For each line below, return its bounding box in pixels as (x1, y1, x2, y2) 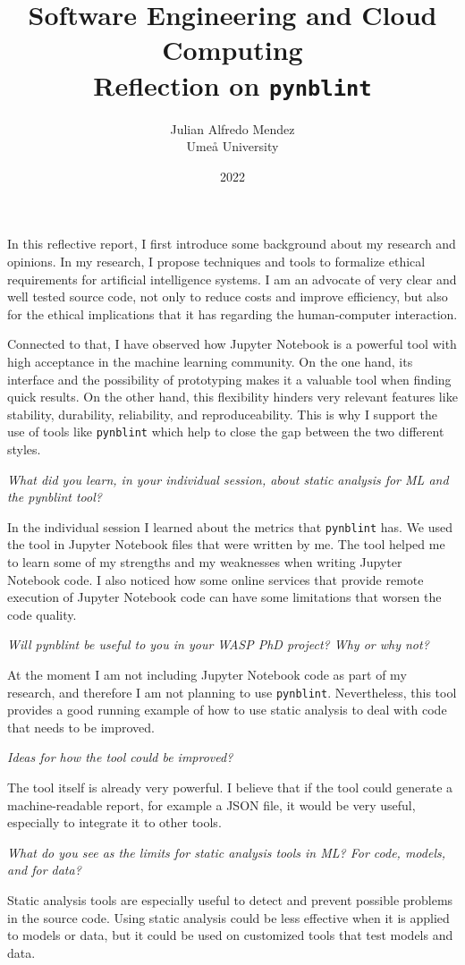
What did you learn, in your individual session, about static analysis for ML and (7, 470, 449, 488)
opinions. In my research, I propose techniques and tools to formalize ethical (7, 252, 426, 270)
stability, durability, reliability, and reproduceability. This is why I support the (7, 404, 437, 423)
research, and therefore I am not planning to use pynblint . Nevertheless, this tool (7, 682, 457, 701)
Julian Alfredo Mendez (170, 119, 295, 138)
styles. (7, 440, 41, 458)
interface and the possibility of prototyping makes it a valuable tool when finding (7, 369, 452, 388)
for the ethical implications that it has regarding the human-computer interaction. (7, 304, 458, 323)
